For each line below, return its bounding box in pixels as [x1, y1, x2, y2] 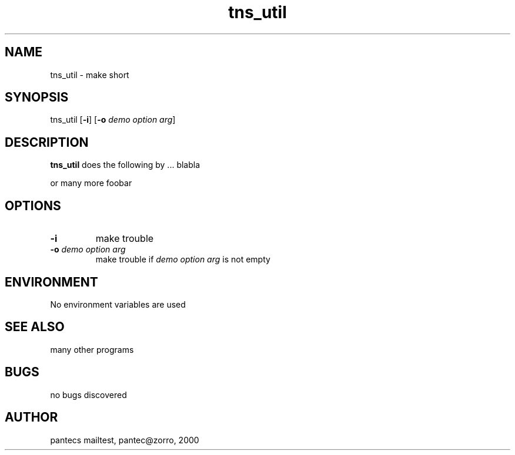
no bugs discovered [50, 389, 127, 400]
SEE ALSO [5, 319, 65, 335]
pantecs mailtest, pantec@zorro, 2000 [50, 434, 199, 445]
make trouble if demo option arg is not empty [95, 254, 270, 265]
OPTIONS [5, 198, 61, 213]
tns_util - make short [50, 69, 129, 80]
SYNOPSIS [5, 90, 69, 105]
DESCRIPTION [5, 134, 89, 150]
